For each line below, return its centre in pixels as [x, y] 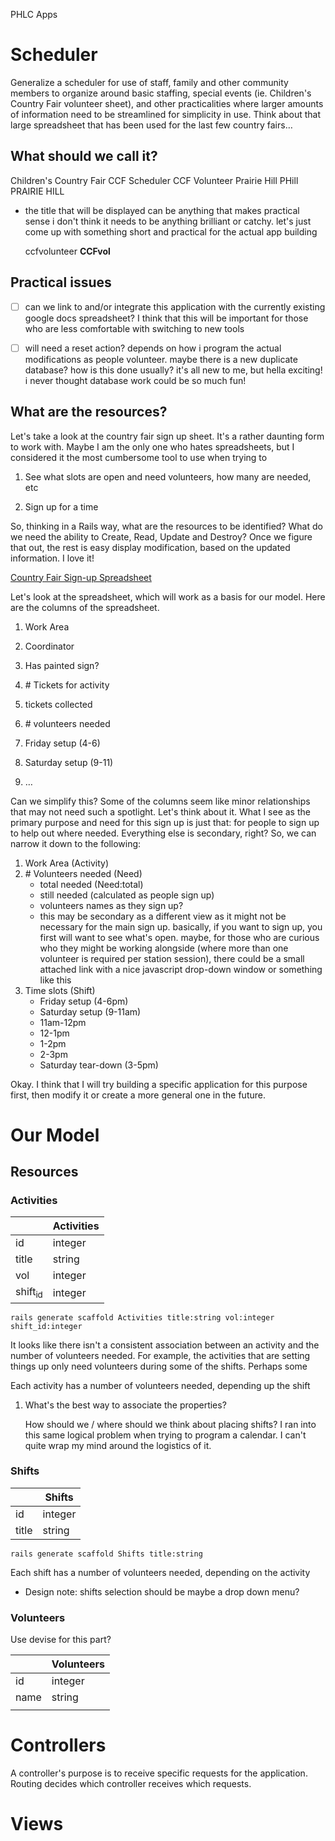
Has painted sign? [62, 665]
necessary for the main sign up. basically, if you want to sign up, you [181, 926]
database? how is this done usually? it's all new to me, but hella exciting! [173, 370]
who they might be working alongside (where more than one [164, 948]
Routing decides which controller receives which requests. [131, 1784]
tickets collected [58, 704]
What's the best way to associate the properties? [125, 1405]
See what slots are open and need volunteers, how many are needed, [168, 476]
